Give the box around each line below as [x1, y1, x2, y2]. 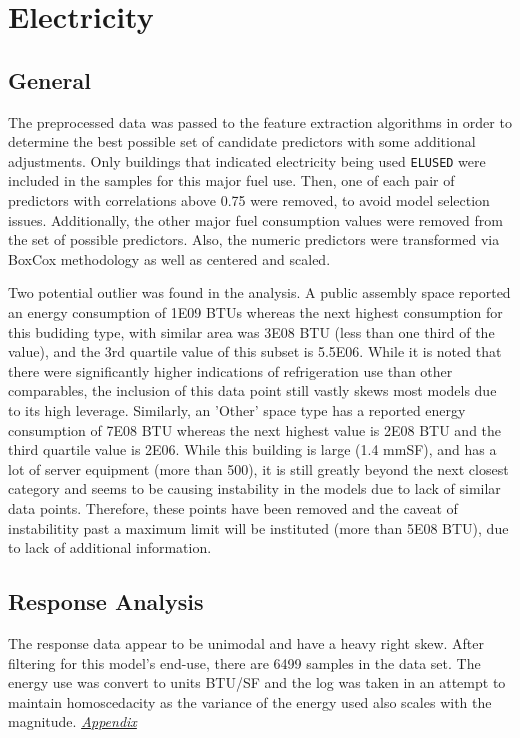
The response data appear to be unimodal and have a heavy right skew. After [8, 632, 484, 653]
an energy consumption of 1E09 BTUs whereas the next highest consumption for [8, 301, 503, 322]
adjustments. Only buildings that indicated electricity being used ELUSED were [8, 150, 486, 171]
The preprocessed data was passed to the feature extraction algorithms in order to [8, 111, 512, 132]
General [8, 64, 91, 95]
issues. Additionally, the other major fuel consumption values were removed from [8, 209, 503, 230]
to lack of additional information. [8, 537, 212, 558]
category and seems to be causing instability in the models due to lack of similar [8, 478, 501, 499]
